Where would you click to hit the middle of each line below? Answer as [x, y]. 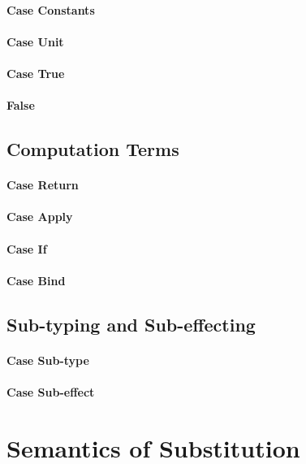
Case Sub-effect [51, 391]
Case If [27, 248]
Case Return [43, 185]
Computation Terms [93, 149]
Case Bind [36, 280]
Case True [36, 73]
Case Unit [35, 41]
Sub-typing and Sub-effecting [131, 324]
